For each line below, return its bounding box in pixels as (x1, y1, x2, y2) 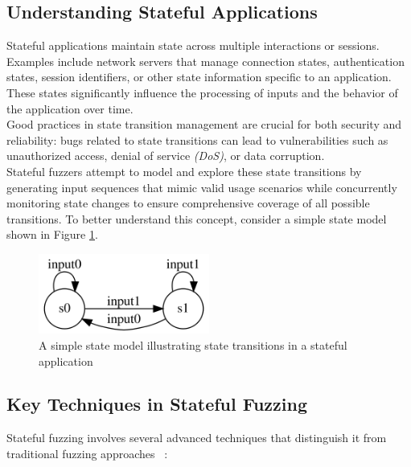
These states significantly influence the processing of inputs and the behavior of (6, 84, 398, 100)
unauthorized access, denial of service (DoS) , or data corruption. (6, 147, 325, 164)
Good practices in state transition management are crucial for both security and (6, 116, 402, 133)
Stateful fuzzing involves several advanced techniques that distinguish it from (6, 429, 387, 446)
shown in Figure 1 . (6, 226, 98, 243)
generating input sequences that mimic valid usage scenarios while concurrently (6, 178, 397, 195)
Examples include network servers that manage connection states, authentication (6, 52, 405, 69)
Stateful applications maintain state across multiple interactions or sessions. (6, 37, 380, 54)
